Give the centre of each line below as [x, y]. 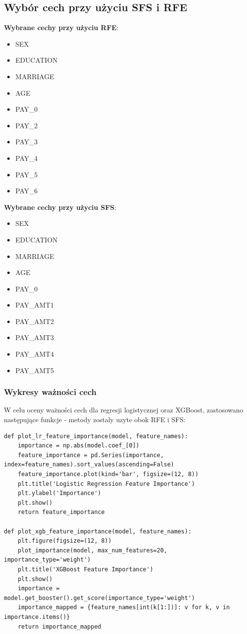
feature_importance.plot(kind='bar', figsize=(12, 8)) [108, 474]
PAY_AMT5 [34, 370]
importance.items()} [37, 617]
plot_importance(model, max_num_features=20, [92, 550]
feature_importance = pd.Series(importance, [91, 455]
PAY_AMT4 [34, 354]
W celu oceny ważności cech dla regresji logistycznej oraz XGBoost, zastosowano [124, 410]
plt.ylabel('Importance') [59, 493]
